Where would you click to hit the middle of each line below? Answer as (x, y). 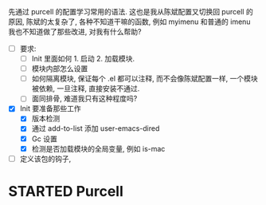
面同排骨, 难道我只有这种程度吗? (84, 99)
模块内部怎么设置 (60, 69)
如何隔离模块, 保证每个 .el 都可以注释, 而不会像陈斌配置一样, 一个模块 (145, 79)
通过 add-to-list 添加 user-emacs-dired (96, 128)
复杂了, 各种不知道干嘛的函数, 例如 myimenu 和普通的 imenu (152, 22)
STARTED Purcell (66, 191)
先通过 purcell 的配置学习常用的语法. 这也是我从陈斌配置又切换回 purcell (126, 12)
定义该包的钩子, (45, 159)
